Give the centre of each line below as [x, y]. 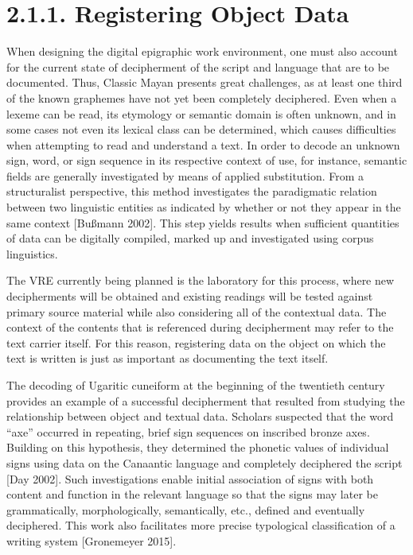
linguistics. [32, 253]
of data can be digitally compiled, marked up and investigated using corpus [190, 238]
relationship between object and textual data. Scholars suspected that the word [200, 416]
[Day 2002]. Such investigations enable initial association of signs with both [190, 478]
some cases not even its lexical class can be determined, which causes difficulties [201, 129]
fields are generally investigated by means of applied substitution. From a [185, 175]
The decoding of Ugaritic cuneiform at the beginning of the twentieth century [196, 385]
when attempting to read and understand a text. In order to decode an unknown [203, 144]
